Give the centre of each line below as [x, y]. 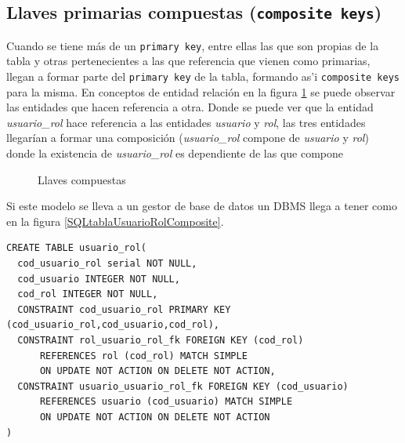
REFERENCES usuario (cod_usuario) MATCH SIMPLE [166, 402]
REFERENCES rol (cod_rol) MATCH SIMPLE [143, 356]
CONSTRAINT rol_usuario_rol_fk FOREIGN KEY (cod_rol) [161, 340]
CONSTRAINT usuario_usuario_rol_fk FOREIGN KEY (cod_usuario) [183, 386]
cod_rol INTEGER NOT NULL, [88, 294]
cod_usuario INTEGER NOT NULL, [99, 279]
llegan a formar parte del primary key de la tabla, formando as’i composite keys [203, 76]
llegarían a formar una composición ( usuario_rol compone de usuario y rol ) [188, 138]
